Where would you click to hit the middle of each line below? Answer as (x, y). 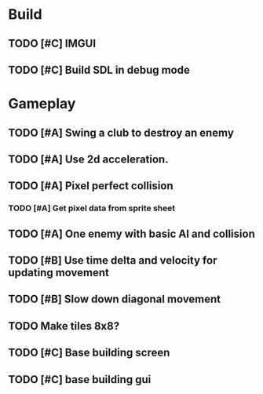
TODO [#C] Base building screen (89, 353)
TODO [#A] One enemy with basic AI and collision (131, 233)
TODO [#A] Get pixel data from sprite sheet (91, 208)
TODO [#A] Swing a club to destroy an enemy (121, 132)
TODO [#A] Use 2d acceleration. (88, 159)
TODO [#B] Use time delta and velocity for (113, 261)
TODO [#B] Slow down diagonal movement (115, 299)
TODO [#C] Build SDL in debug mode (99, 69)
